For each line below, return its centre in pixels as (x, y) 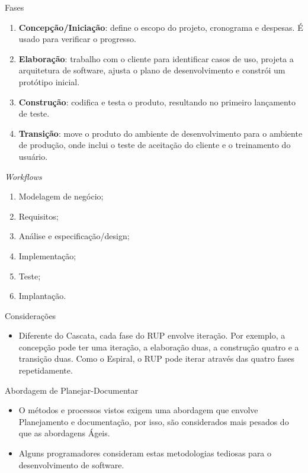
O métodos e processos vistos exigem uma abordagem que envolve (138, 410)
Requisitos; (38, 216)
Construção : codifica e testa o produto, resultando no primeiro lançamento (157, 102)
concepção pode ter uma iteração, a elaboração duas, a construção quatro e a (159, 347)
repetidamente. (46, 370)
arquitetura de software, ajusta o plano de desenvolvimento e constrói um (152, 70)
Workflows (23, 176)
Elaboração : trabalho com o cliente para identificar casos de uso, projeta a (156, 58)
